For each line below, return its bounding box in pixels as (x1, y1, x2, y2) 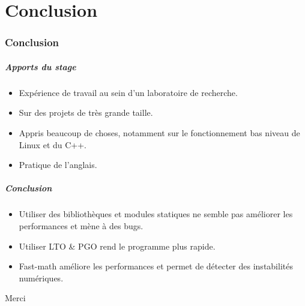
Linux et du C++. (19, 138, 87, 151)
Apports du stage (5, 60, 76, 73)
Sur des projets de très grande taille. (19, 106, 153, 119)
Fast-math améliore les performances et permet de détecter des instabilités (19, 260, 293, 272)
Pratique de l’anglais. (19, 158, 97, 171)
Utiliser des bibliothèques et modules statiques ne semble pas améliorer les (19, 208, 293, 220)
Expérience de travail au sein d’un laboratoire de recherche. (19, 86, 238, 98)
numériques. (19, 271, 64, 284)
